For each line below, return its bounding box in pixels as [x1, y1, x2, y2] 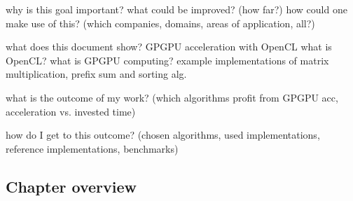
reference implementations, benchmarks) [6, 141, 179, 155]
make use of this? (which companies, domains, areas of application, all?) [6, 15, 315, 30]
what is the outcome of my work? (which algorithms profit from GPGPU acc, [6, 90, 338, 104]
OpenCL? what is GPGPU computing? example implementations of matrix [6, 53, 329, 67]
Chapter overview [6, 175, 137, 197]
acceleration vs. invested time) [6, 104, 136, 118]
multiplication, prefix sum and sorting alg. [6, 67, 187, 81]
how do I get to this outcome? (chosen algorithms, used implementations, [6, 127, 320, 142]
